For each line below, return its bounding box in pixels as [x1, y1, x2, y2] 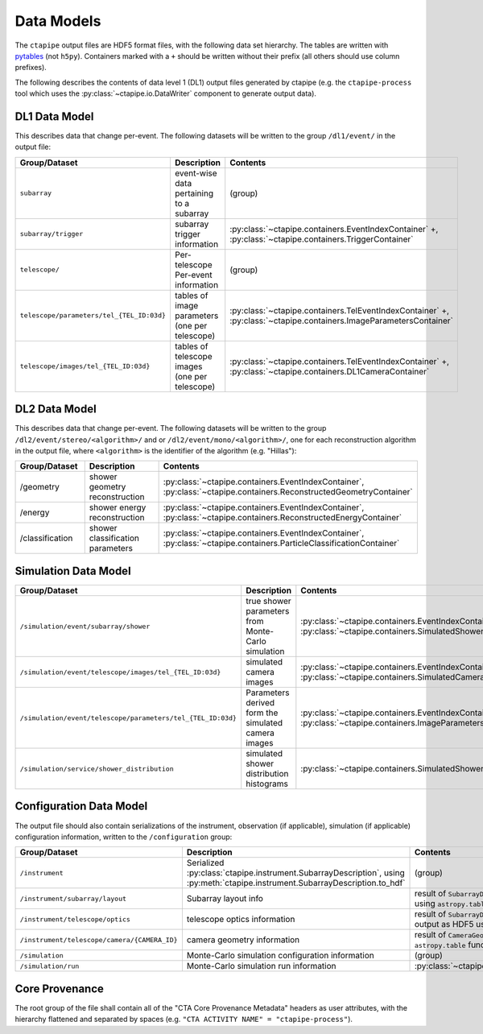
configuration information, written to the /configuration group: [14, 832, 233, 842]
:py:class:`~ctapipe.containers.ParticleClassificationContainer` [163, 538, 400, 549]
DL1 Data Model [14, 110, 94, 123]
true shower [246, 596, 291, 606]
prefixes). [14, 63, 47, 72]
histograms [246, 778, 289, 789]
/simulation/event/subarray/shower [19, 622, 151, 631]
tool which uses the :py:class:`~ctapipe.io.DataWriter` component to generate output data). [14, 89, 317, 98]
